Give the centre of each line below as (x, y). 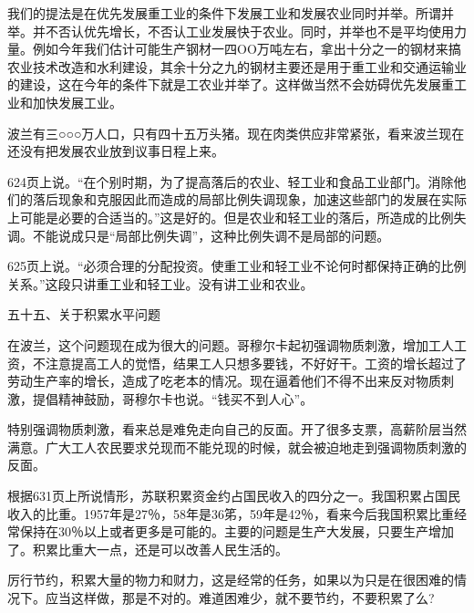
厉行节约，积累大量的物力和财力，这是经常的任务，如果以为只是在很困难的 (231, 580)
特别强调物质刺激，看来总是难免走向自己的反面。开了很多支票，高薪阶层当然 (237, 429)
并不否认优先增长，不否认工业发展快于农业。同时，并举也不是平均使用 (243, 31)
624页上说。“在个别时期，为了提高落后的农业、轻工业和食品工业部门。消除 (231, 181)
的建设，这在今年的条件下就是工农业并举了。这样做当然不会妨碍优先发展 (224, 84)
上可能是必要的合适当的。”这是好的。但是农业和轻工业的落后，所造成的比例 (231, 217)
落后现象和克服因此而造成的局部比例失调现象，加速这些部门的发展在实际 (249, 199)
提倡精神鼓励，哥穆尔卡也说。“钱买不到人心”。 (173, 398)
